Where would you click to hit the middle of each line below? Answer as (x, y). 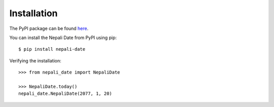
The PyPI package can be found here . (49, 28)
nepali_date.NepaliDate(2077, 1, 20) (65, 94)
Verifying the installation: (35, 60)
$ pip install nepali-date (52, 49)
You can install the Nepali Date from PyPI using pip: (63, 38)
